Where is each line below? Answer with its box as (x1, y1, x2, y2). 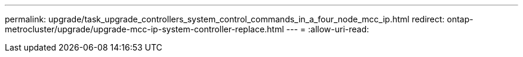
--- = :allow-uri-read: (286, 24, 370, 34)
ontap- (447, 14, 473, 24)
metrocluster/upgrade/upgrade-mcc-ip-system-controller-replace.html (5, 24, 284, 34)
